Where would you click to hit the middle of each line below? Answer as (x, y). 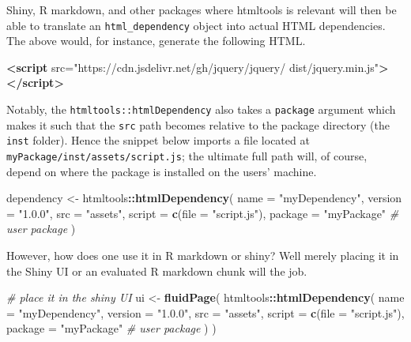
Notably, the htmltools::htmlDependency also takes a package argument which (201, 109)
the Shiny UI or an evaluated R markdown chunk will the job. (157, 271)
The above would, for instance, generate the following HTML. (156, 41)
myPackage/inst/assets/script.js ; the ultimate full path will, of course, (187, 156)
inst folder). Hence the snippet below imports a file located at (158, 140)
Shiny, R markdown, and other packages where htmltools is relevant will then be (202, 9)
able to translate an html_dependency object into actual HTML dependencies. (196, 25)
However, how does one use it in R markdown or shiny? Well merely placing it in (203, 256)
